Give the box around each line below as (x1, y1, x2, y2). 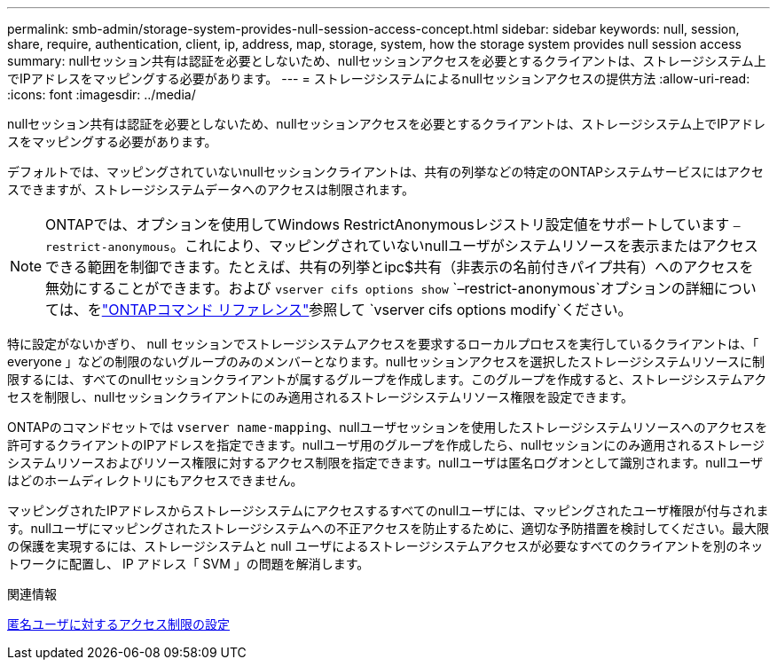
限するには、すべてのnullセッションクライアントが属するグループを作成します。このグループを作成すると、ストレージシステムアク (7, 372, 767, 387)
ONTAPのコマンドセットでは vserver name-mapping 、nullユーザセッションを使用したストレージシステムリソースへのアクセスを (7, 420, 768, 435)
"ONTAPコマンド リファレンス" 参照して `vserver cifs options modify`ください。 (101, 301, 632, 318)
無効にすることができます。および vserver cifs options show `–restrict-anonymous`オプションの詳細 (45, 279, 714, 297)
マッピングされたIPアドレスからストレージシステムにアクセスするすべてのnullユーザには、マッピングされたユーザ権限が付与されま (7, 503, 769, 518)
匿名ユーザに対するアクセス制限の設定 (7, 616, 231, 632)
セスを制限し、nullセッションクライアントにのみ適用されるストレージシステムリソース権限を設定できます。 (7, 389, 633, 404)
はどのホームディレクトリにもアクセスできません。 (7, 473, 303, 488)
